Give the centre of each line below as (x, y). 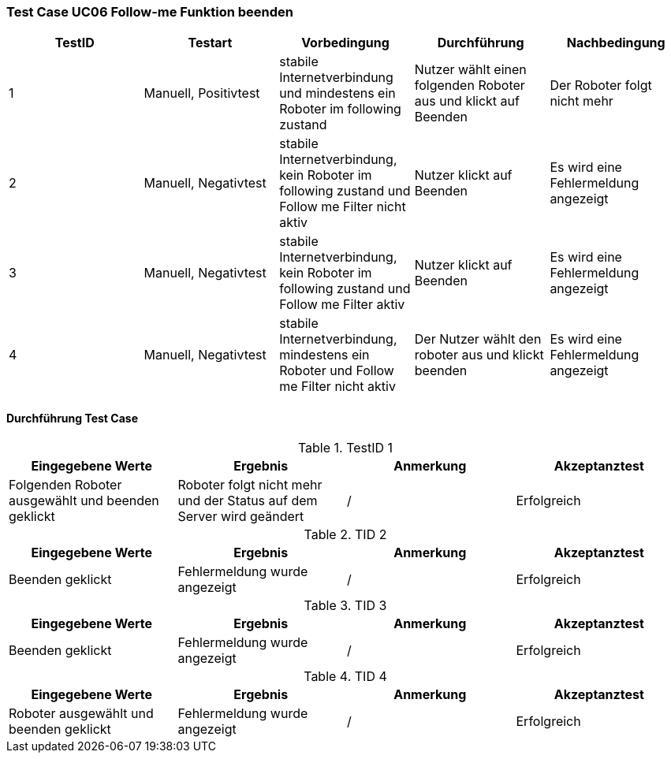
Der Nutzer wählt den (478, 339)
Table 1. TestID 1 (345, 447)
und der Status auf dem (248, 500)
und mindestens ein (337, 93)
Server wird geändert (241, 516)
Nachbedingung (616, 43)
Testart (210, 43)
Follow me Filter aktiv (342, 305)
